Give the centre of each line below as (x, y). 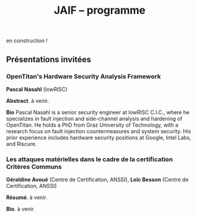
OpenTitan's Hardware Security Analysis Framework (84, 76)
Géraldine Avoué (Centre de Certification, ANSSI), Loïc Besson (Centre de (97, 180)
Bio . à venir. (21, 209)
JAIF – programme (100, 10)
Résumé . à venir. (27, 197)
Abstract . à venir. (28, 100)
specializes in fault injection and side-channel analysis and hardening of (94, 118)
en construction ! (27, 41)
